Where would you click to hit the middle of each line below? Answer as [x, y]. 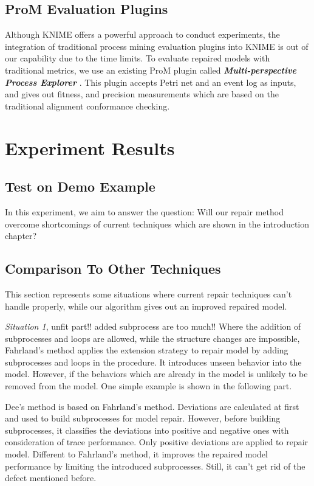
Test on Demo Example [80, 186]
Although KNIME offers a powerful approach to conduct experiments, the [142, 34]
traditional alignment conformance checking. [87, 106]
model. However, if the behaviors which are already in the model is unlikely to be [156, 374]
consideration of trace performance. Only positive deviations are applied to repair [157, 442]
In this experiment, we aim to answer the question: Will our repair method [144, 211]
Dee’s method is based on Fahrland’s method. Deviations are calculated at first [152, 406]
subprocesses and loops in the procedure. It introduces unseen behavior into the [153, 362]
